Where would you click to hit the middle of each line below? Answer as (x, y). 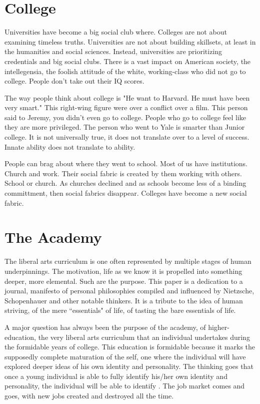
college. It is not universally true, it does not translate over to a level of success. (127, 137)
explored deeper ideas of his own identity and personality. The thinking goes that (129, 366)
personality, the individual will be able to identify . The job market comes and (125, 386)
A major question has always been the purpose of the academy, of (105, 327)
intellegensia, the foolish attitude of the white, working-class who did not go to (125, 71)
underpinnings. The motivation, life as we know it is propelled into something (123, 271)
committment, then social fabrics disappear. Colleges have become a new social (126, 193)
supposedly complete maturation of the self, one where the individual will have (125, 356)
